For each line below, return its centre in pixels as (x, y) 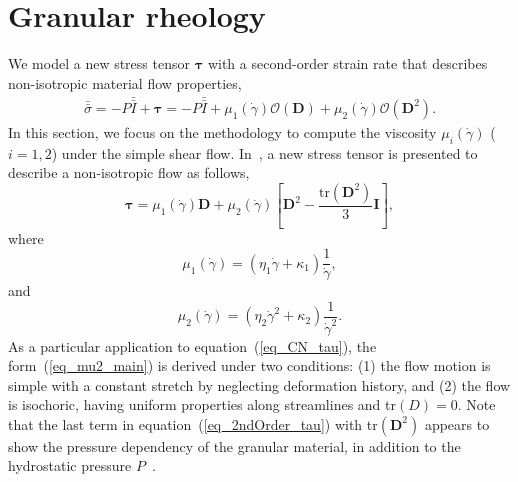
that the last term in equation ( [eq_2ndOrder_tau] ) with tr (193, 423)
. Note (476, 404)
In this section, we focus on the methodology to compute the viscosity (222, 131)
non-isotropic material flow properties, (125, 82)
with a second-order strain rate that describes (347, 63)
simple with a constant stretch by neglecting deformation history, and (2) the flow (259, 384)
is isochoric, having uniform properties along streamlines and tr (202, 404)
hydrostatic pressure (70, 465)
